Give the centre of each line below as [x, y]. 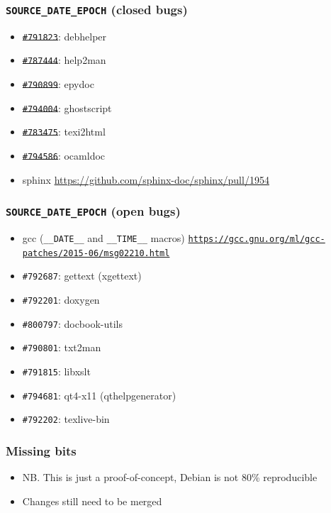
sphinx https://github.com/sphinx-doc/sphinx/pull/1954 [146, 179]
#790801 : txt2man [62, 347]
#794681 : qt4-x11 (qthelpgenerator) [99, 395]
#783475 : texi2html [64, 132]
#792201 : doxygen [61, 300]
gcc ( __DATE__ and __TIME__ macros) [103, 238]
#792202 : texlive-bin [66, 419]
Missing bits [41, 450]
